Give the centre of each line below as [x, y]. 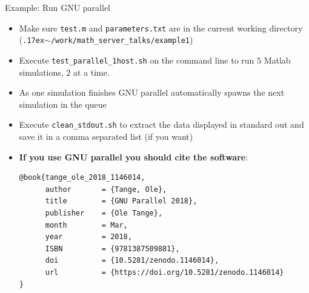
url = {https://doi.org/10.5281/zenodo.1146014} [164, 272]
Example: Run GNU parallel [58, 7]
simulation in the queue [63, 104]
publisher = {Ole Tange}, [104, 213]
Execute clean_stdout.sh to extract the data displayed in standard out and [161, 124]
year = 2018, [88, 237]
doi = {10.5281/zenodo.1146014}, [132, 261]
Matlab [277, 60]
